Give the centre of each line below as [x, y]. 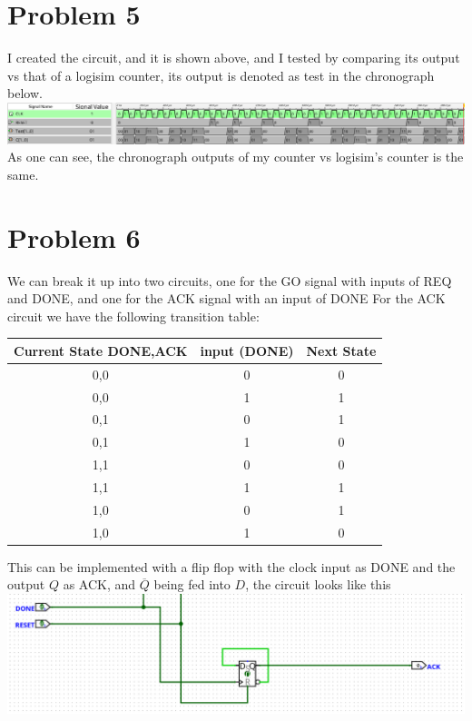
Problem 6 [74, 237]
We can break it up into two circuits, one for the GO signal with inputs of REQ [230, 280]
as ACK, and [99, 584]
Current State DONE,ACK [101, 350]
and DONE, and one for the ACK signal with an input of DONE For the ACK [226, 298]
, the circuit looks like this [318, 584]
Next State [341, 350]
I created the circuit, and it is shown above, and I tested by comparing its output [234, 58]
